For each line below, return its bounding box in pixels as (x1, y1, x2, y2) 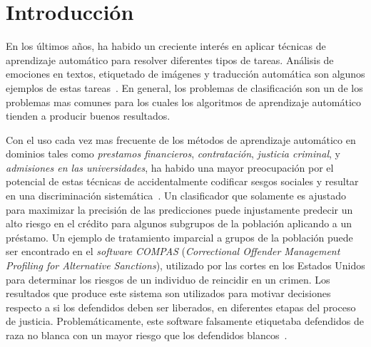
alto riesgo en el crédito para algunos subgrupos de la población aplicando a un (6, 216, 352, 231)
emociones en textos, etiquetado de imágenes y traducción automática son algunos (6, 66, 365, 81)
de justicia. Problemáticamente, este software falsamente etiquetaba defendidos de (6, 314, 364, 328)
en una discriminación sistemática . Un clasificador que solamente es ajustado (6, 188, 346, 203)
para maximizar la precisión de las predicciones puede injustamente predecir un (6, 202, 353, 217)
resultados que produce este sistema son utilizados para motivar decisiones (6, 286, 331, 301)
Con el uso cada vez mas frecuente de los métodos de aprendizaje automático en (6, 132, 356, 147)
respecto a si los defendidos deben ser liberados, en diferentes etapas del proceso (6, 299, 356, 314)
